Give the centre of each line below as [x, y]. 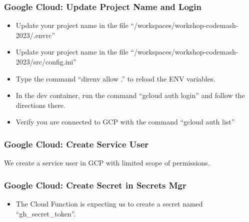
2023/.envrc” [35, 35]
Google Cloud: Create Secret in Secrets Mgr [95, 185]
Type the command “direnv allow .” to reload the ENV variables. [115, 78]
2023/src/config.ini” [46, 61]
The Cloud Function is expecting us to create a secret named [109, 203]
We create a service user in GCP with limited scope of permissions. [107, 163]
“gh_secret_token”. [46, 213]
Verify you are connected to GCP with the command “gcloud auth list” [125, 122]
